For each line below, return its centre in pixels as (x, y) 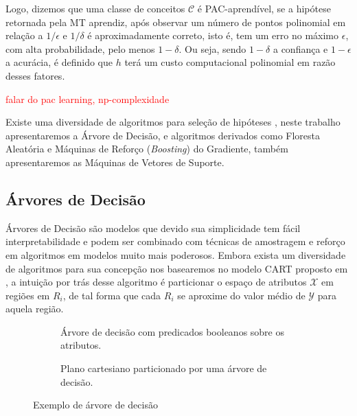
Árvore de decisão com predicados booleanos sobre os (173, 331)
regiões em (28, 295)
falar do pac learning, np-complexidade (88, 99)
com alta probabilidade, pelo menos (80, 48)
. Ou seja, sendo (212, 48)
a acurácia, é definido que (59, 62)
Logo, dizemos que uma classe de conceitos (95, 8)
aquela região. (35, 309)
